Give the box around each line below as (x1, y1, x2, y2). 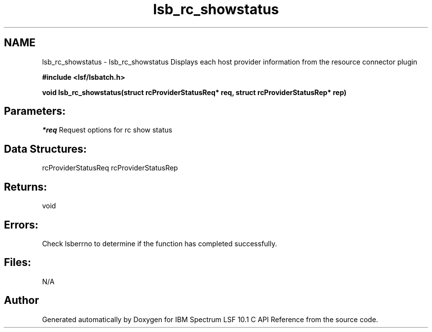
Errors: (4, 218, 38, 231)
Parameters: (4, 105, 66, 118)
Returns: (4, 180, 47, 193)
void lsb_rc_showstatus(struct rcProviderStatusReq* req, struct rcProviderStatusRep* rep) (42, 88, 347, 97)
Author (4, 294, 39, 307)
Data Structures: (4, 142, 87, 155)
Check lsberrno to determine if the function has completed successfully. (42, 239, 277, 248)
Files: (4, 256, 31, 269)
